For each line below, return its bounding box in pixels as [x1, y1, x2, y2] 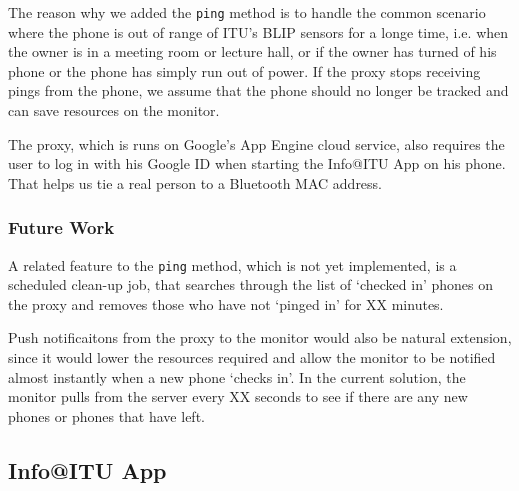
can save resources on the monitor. [8, 100, 220, 121]
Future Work [8, 215, 115, 240]
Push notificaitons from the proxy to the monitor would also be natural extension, [8, 327, 512, 348]
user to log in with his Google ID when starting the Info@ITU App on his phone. [8, 153, 506, 174]
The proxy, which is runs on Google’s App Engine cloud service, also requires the [8, 133, 505, 154]
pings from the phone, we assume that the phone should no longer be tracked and [8, 80, 509, 101]
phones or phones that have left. [8, 405, 205, 426]
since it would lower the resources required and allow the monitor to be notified [8, 347, 496, 368]
